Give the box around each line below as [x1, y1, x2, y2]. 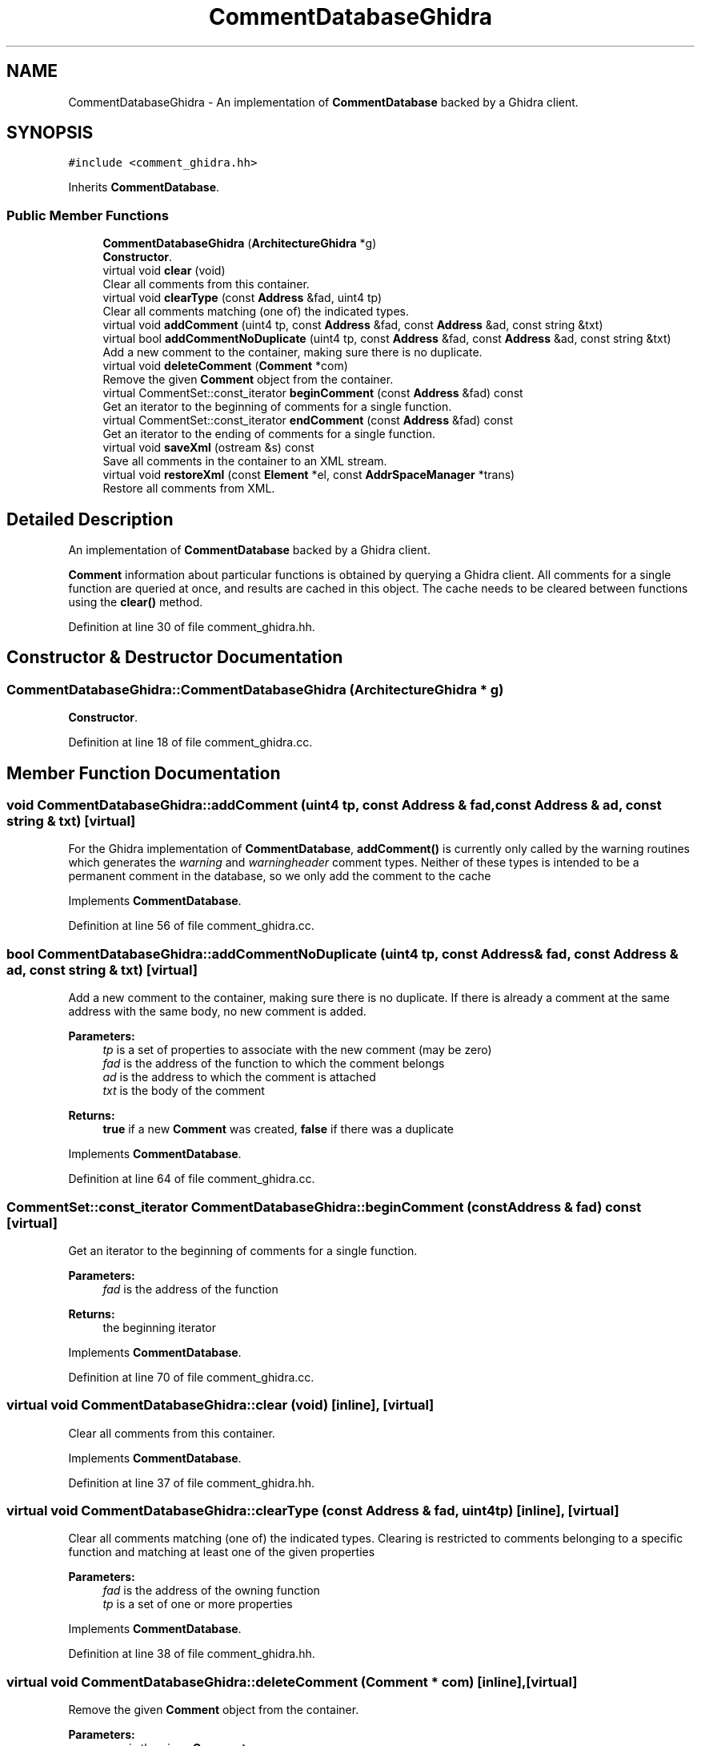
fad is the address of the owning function [102, 1583, 320, 1598]
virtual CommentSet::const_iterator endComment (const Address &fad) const [102, 413, 514, 428]
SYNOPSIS [6, 123, 94, 143]
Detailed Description [6, 509, 174, 529]
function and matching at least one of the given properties [68, 1545, 375, 1559]
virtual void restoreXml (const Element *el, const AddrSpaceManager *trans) [102, 468, 515, 482]
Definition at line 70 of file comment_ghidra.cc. [68, 1370, 314, 1384]
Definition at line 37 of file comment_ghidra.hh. [68, 1475, 314, 1490]
